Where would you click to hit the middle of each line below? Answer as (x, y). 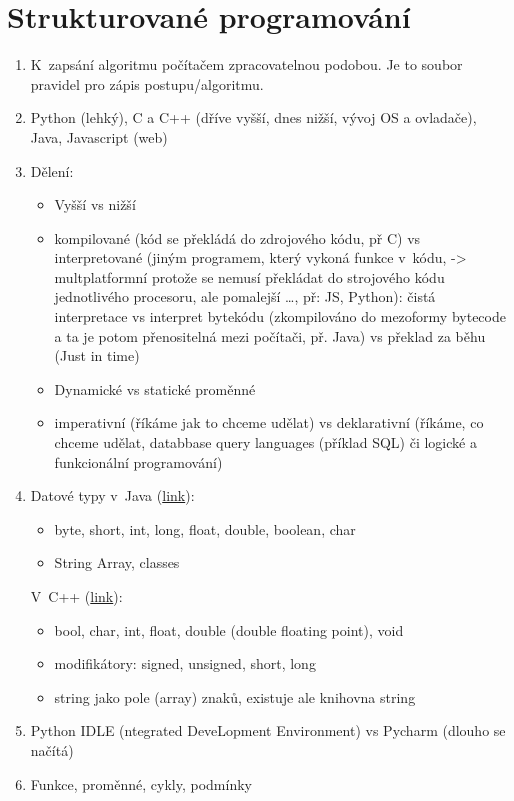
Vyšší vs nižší (95, 204)
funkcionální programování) (138, 461)
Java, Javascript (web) (99, 136)
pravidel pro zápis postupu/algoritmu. (147, 83)
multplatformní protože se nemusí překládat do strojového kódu (249, 276)
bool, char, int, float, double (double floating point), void (229, 629)
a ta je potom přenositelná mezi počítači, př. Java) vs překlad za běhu (270, 335)
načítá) (52, 749)
